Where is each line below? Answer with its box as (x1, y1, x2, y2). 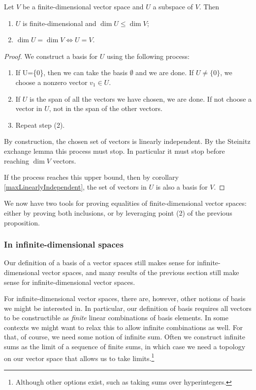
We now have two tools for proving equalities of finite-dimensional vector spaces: (4, 198, 247, 208)
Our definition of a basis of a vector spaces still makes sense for (4, 257, 195, 268)
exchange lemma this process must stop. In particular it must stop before (4, 145, 225, 156)
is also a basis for (156, 181, 208, 192)
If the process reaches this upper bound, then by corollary (4, 172, 179, 182)
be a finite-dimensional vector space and (22, 1, 144, 11)
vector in (15, 103, 42, 113)
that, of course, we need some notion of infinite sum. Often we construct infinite (4, 332, 245, 342)
